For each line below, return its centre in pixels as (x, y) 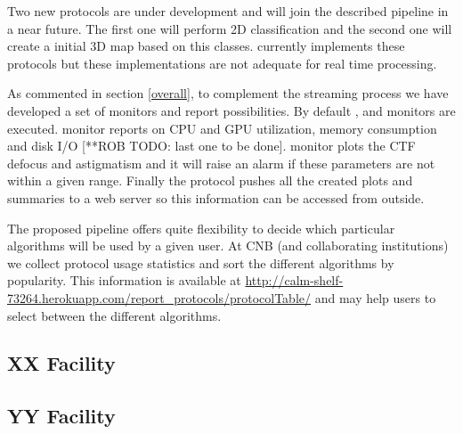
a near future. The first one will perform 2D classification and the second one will (230, 28)
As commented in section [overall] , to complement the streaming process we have (228, 93)
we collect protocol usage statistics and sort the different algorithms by (201, 262)
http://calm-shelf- (294, 280)
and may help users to (375, 297)
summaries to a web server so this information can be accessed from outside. (216, 197)
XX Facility (61, 363)
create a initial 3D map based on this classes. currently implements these (206, 46)
